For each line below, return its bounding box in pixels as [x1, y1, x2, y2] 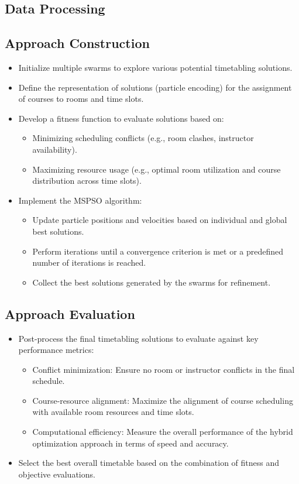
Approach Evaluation [5, 304, 135, 322]
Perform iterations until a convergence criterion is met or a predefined [32, 245, 284, 257]
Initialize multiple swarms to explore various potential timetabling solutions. [18, 61, 293, 73]
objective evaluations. [18, 468, 95, 480]
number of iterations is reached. [32, 256, 146, 269]
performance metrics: [18, 344, 94, 356]
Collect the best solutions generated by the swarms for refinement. [32, 276, 271, 288]
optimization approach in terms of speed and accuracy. [32, 437, 229, 449]
